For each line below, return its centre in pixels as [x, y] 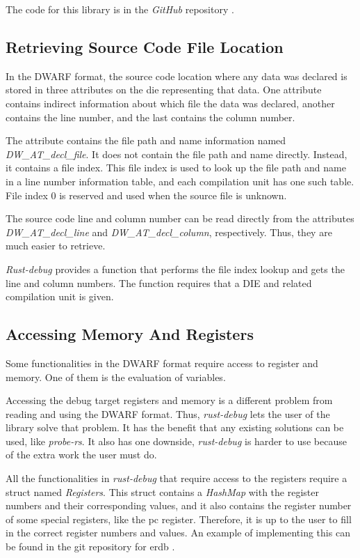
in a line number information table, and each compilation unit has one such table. [180, 181]
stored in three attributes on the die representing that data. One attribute [164, 90]
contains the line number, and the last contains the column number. [150, 117]
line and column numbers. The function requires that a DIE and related [159, 282]
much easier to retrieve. [56, 246]
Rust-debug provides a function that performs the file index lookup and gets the [175, 269]
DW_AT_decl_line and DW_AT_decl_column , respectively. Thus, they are [169, 232]
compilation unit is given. [60, 296]
